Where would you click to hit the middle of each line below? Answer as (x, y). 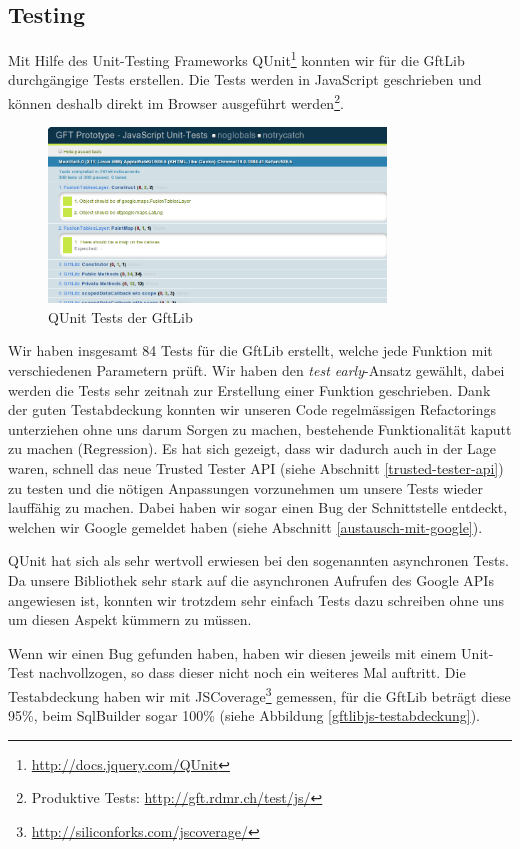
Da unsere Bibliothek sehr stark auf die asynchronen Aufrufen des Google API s (251, 580)
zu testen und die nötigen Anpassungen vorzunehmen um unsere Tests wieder (246, 487)
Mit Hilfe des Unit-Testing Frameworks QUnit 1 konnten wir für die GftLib (236, 58)
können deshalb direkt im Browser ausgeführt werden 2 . (176, 101)
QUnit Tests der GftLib (120, 316)
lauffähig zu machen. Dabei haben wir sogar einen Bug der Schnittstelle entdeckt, (258, 507)
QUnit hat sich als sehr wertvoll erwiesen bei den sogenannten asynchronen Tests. (258, 560)
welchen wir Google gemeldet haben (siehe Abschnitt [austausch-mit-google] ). (245, 526)
